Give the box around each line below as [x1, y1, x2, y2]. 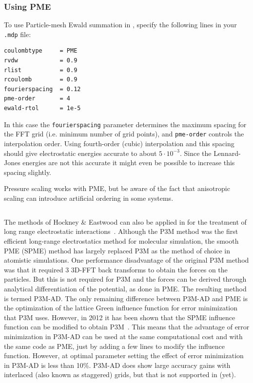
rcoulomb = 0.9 [4, 76, 78, 83]
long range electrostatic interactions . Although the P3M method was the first [4, 226, 238, 236]
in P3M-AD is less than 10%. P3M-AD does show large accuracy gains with [4, 360, 231, 370]
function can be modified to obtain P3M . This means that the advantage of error [4, 322, 250, 332]
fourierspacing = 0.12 [4, 85, 81, 93]
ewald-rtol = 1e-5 [4, 105, 81, 112]
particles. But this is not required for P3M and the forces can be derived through [4, 274, 247, 284]
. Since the [179, 148, 212, 158]
